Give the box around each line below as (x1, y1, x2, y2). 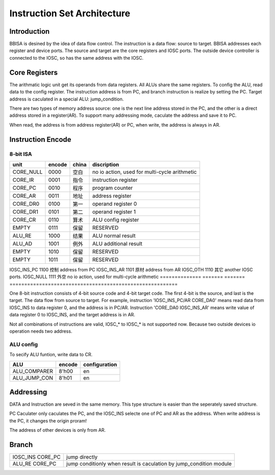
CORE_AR (12, 192, 36, 199)
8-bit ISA (9, 151, 33, 158)
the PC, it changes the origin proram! (9, 417, 87, 423)
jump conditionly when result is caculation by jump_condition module (66, 460, 232, 467)
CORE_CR (12, 216, 36, 223)
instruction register (92, 176, 138, 183)
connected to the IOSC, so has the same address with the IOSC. (9, 55, 144, 61)
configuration (83, 361, 117, 368)
